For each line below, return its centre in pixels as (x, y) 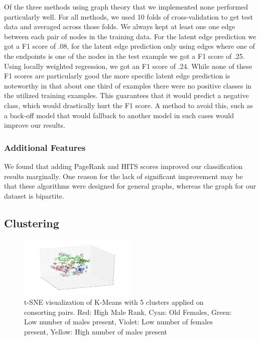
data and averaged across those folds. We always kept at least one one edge (120, 26)
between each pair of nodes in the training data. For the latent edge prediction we (130, 36)
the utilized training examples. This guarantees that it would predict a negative (126, 95)
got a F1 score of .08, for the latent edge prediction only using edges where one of (129, 46)
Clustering (32, 223)
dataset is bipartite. (34, 195)
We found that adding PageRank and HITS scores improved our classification (123, 166)
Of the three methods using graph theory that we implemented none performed (126, 7)
